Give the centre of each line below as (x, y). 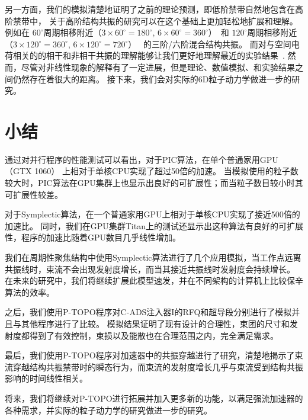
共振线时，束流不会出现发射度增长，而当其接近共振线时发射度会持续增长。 (150, 269)
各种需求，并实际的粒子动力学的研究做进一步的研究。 (108, 410)
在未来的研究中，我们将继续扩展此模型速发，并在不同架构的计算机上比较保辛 (154, 280)
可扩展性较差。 (34, 194)
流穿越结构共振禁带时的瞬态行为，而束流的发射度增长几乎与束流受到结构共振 (154, 366)
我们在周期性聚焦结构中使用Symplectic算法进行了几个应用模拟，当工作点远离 (153, 257)
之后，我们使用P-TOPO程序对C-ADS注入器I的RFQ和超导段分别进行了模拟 (148, 312)
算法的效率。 (30, 292)
